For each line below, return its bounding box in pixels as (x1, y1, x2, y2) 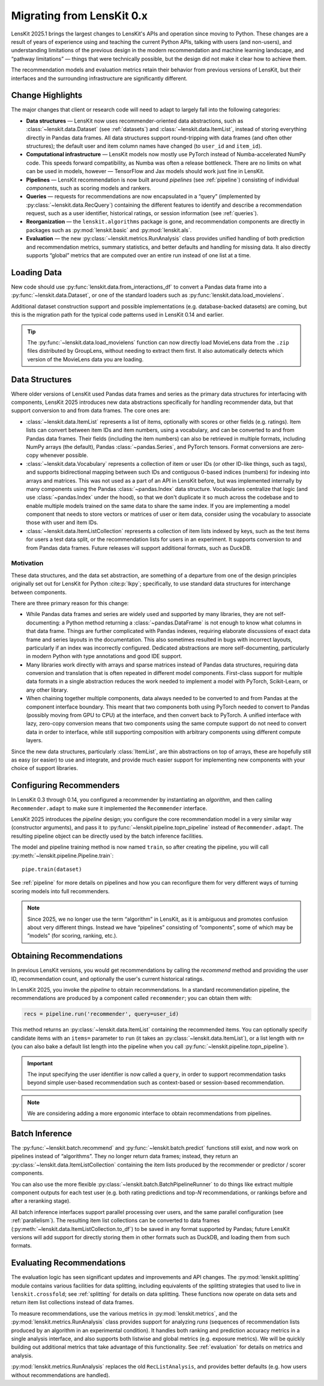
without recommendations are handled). (11, 1371, 110, 1379)
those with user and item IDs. (26, 519, 98, 526)
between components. (11, 588, 67, 596)
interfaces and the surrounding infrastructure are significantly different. (11, 75, 188, 82)
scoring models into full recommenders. (11, 887, 110, 895)
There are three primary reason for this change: (11, 599, 129, 606)
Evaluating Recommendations (11, 1258, 126, 1268)
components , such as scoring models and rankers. (26, 184, 151, 192)
